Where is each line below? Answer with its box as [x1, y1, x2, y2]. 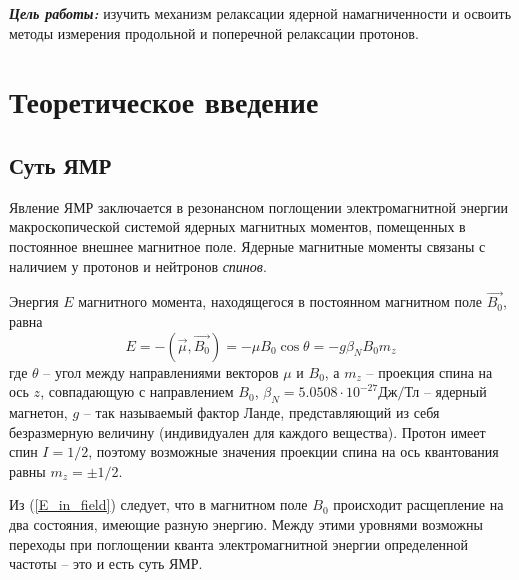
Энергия [9, 291, 59, 312]
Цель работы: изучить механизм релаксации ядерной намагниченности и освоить [9, 3, 512, 23]
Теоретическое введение [9, 81, 319, 122]
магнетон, [9, 401, 68, 422]
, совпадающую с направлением [40, 381, 234, 402]
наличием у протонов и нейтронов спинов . [9, 255, 267, 276]
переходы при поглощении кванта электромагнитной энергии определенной [9, 533, 469, 554]
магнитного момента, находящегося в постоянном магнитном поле [78, 291, 483, 312]
